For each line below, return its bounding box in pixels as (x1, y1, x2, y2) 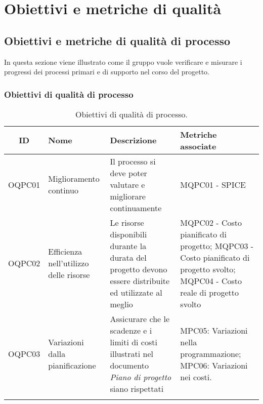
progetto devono (110, 263, 167, 275)
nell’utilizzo (48, 257, 89, 269)
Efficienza (48, 246, 82, 258)
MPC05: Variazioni (180, 324, 248, 336)
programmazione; (180, 347, 241, 359)
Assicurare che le (110, 312, 170, 325)
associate (180, 140, 216, 152)
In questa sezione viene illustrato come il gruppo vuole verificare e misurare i (4, 56, 242, 67)
